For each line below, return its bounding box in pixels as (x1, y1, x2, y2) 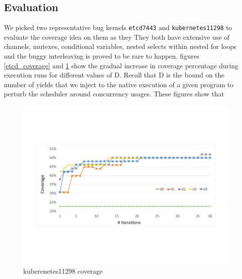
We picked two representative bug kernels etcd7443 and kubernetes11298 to (4, 22, 232, 32)
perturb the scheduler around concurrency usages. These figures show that (4, 89, 224, 99)
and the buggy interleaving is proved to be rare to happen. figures (4, 51, 199, 61)
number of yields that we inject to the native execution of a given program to (4, 79, 234, 89)
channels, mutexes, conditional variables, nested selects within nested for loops (4, 41, 237, 51)
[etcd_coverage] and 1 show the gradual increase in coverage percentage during (4, 60, 239, 70)
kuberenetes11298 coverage (23, 266, 103, 276)
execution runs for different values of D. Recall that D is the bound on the (4, 70, 225, 80)
